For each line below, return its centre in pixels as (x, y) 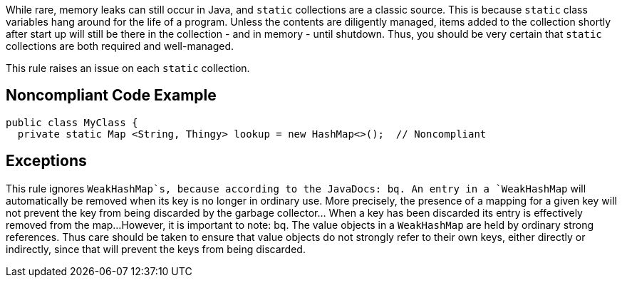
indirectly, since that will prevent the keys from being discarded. (156, 249)
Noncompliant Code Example (111, 96)
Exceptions (46, 161)
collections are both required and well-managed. (120, 46)
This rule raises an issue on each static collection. (128, 68)
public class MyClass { (72, 122)
